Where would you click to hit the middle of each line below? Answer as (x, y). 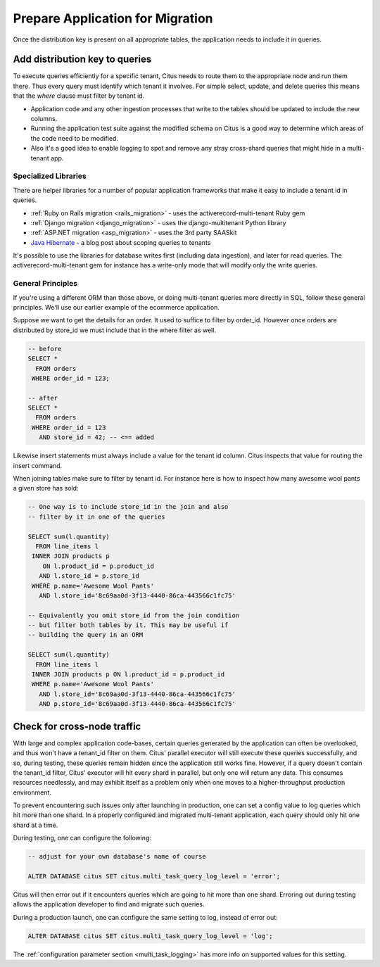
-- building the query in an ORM (85, 635)
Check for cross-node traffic (77, 726)
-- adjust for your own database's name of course (117, 857)
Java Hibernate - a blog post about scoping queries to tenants (121, 242)
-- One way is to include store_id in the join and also (128, 507)
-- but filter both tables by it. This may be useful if (128, 625)
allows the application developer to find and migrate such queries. (109, 904)
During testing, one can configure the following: (82, 838)
